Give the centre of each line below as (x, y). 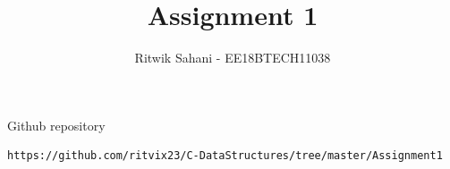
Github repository (56, 125)
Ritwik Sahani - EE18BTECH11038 (233, 58)
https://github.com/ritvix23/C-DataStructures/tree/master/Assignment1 (225, 156)
